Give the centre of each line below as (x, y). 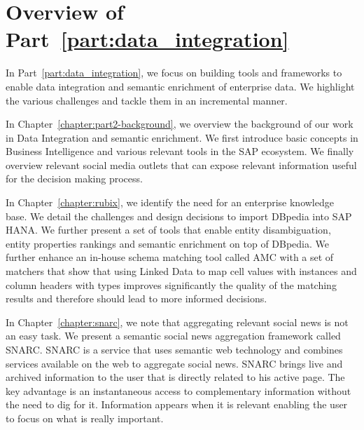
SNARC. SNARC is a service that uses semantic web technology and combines (174, 349)
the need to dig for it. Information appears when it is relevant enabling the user (177, 404)
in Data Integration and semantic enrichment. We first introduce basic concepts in (182, 137)
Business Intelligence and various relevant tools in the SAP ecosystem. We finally (180, 151)
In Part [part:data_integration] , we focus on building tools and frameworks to (174, 73)
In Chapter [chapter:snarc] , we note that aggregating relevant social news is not (177, 322)
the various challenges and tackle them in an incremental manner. (147, 100)
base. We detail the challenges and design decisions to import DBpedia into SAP (179, 216)
